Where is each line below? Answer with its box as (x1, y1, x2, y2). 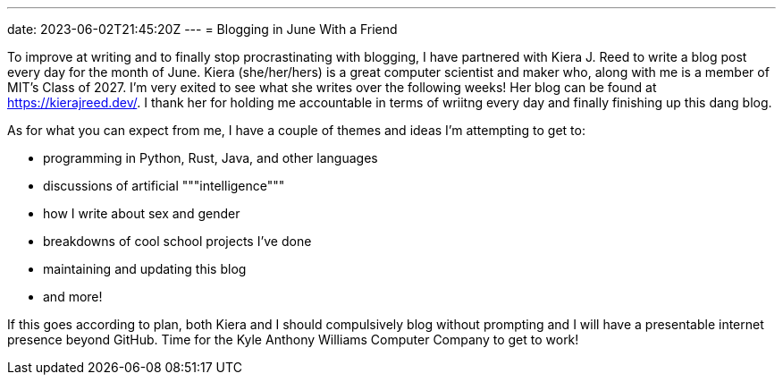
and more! (43, 289, 103, 304)
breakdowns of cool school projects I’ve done (43, 233, 312, 249)
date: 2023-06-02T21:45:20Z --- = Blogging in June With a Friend (7, 21, 398, 37)
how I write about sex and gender (43, 206, 240, 221)
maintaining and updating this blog (43, 261, 247, 276)
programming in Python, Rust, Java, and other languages (43, 150, 378, 166)
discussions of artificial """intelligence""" (43, 178, 285, 193)
